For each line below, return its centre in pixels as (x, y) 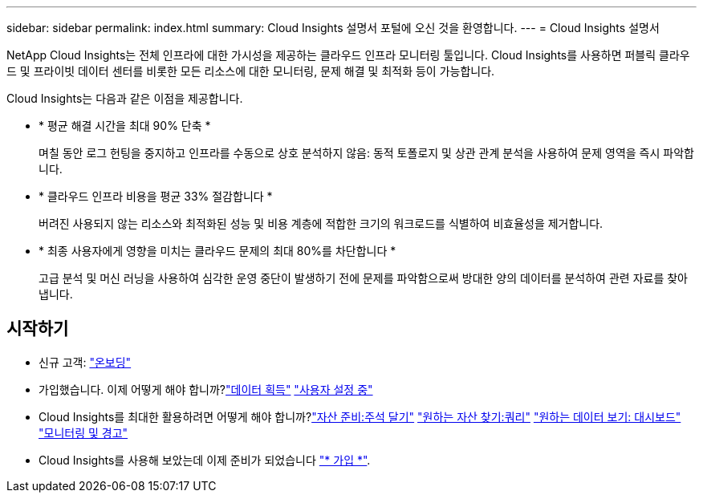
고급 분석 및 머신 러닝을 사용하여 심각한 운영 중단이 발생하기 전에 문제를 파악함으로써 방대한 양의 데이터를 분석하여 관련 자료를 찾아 (363, 278)
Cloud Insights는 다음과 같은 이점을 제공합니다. (125, 98)
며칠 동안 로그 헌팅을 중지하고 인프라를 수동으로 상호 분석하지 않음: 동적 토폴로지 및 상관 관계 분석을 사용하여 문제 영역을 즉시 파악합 (366, 153)
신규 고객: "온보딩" (85, 362)
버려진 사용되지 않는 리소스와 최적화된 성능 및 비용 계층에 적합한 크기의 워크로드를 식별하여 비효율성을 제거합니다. (321, 223)
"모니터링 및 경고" (83, 432)
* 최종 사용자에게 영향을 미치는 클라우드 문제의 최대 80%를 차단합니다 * (217, 251)
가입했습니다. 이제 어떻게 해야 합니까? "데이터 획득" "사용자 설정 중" (206, 389)
